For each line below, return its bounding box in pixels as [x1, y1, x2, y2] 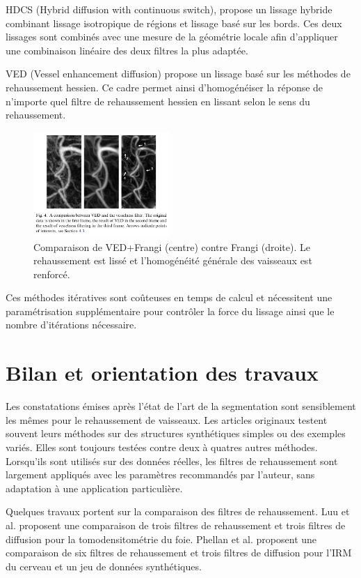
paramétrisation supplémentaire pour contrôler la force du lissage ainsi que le [6, 303, 335, 318]
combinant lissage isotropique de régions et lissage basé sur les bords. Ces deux [6, 15, 342, 30]
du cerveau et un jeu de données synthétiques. [6, 558, 202, 573]
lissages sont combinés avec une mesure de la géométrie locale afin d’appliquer [6, 29, 338, 44]
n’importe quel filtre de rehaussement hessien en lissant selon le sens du [6, 93, 310, 108]
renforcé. [33, 266, 70, 281]
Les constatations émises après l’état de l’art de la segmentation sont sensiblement [6, 399, 356, 413]
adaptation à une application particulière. [6, 480, 183, 495]
